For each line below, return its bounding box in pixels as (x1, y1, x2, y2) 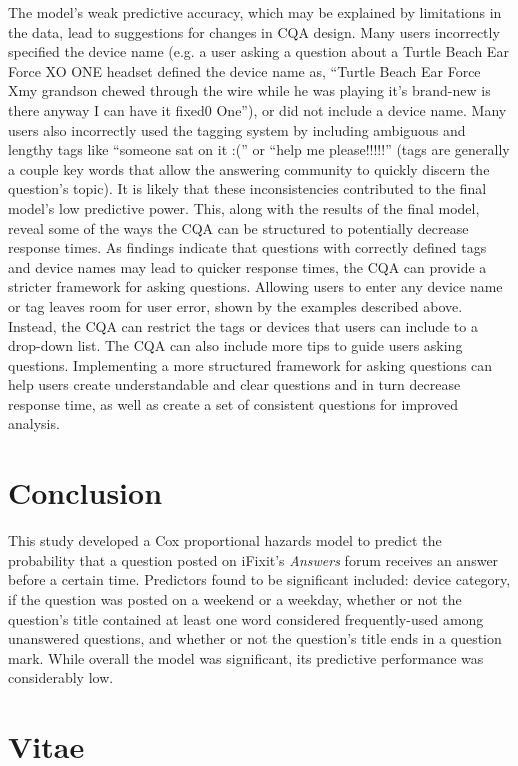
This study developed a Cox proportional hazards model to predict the (8, 530, 442, 551)
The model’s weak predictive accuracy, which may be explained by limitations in (8, 2, 502, 22)
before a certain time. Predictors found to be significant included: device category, (8, 569, 511, 590)
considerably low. (8, 667, 114, 688)
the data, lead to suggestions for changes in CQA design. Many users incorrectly (8, 21, 500, 42)
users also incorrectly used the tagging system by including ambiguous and (8, 119, 466, 140)
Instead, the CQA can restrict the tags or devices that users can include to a (8, 315, 478, 336)
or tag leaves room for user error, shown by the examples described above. (8, 295, 463, 316)
